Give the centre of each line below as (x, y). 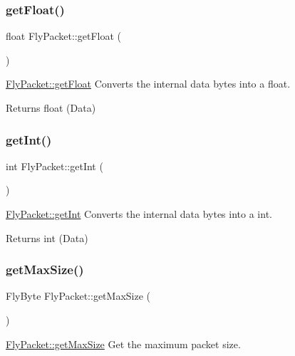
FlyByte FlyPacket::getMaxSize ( (78, 296)
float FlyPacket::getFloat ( (63, 36)
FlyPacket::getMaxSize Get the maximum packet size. (123, 344)
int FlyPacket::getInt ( (55, 166)
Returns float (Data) (51, 108)
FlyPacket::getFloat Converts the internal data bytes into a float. (148, 84)
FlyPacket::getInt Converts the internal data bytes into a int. (139, 214)
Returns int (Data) (47, 237)
